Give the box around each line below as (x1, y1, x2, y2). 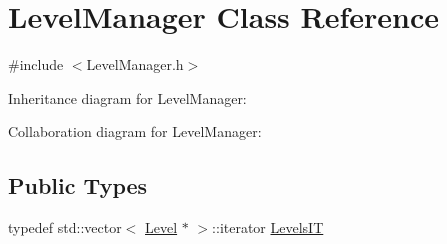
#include (8, 54, 64, 75)
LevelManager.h (86, 54, 184, 75)
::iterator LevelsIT (212, 217, 324, 238)
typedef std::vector (8, 217, 122, 238)
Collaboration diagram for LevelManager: (8, 121, 262, 142)
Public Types (8, 170, 148, 201)
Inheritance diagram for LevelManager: (8, 87, 247, 108)
